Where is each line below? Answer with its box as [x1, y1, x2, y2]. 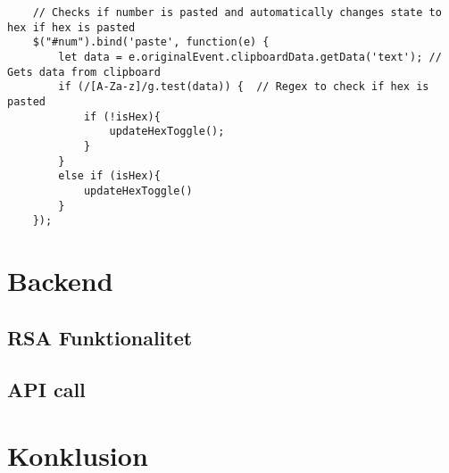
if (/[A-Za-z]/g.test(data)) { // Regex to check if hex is [58, 80, 429, 94]
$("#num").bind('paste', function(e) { [32, 36, 270, 49]
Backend [7, 262, 113, 299]
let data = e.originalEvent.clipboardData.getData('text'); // [58, 50, 442, 63]
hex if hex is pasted [7, 21, 136, 34]
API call [7, 376, 86, 403]
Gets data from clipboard [7, 65, 161, 79]
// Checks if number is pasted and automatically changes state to [32, 6, 442, 19]
